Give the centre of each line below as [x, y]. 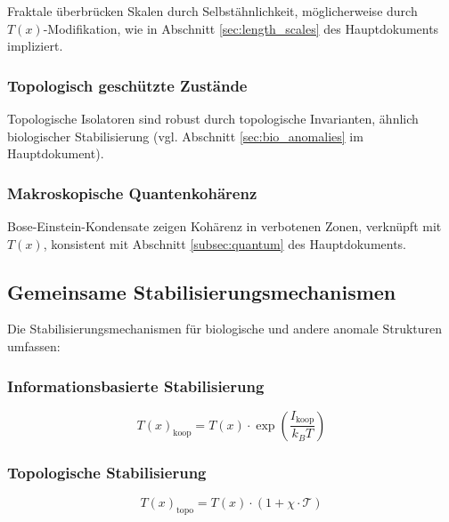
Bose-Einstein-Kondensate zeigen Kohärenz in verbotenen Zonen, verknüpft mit [224, 226]
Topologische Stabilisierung [107, 472]
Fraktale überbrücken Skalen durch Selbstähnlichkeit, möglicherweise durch [212, 11]
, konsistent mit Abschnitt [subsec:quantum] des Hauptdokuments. [225, 243]
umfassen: [34, 345]
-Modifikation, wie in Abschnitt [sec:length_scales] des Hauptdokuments [241, 28]
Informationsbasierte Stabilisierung [136, 385]
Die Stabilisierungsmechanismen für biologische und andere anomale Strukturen [225, 329]
